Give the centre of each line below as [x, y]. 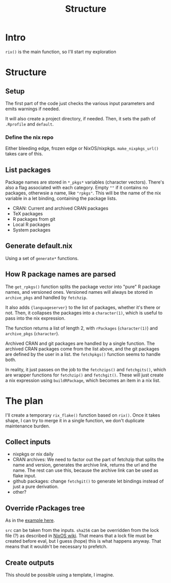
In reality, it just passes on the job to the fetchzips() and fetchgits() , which [86, 369]
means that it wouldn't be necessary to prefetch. [56, 547]
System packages [32, 230]
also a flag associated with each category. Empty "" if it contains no [77, 188]
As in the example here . [30, 520]
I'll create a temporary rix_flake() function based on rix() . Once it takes [83, 415]
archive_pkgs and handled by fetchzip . [46, 297]
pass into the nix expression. [35, 318]
